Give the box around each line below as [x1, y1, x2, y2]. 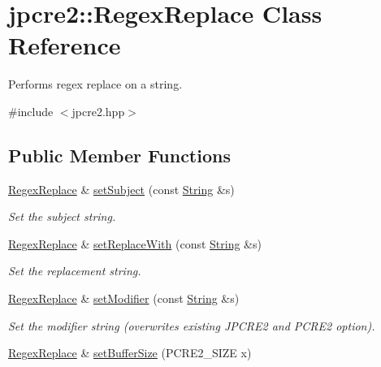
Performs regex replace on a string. [8, 76, 183, 93]
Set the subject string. [8, 208, 116, 225]
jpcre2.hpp [71, 102, 125, 119]
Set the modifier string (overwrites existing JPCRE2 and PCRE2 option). [8, 317, 375, 334]
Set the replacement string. [8, 262, 141, 279]
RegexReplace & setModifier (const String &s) [8, 290, 240, 307]
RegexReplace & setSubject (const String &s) [8, 180, 235, 197]
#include [8, 102, 54, 119]
